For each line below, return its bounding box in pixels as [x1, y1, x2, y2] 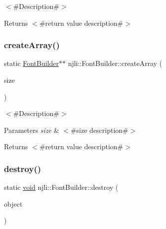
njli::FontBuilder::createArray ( [68, 58, 163, 68]
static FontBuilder [4, 58, 59, 68]
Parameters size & [4, 124, 59, 135]
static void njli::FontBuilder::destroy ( [4, 182, 119, 192]
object [4, 198, 23, 209]
